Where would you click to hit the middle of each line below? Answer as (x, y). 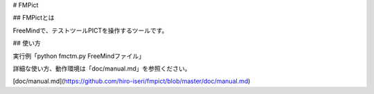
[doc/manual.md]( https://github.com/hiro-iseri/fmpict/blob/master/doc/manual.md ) (132, 81)
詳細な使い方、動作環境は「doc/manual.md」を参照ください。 (102, 68)
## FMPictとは (34, 18)
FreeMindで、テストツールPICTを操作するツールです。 (90, 30)
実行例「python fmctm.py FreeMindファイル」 (79, 56)
